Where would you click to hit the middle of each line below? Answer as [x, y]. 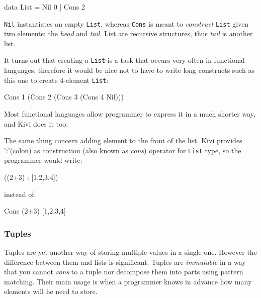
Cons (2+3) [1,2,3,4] [35, 211]
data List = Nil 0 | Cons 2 [45, 7]
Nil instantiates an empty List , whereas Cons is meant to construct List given [126, 23]
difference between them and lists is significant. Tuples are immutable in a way [125, 262]
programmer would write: [43, 160]
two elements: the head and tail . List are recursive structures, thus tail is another [128, 33]
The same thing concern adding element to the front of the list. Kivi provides [123, 140]
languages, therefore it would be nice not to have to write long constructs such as [129, 70]
